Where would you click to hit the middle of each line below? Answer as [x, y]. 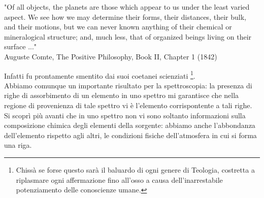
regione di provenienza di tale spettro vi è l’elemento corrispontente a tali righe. [128, 105]
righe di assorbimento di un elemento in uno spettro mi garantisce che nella [122, 95]
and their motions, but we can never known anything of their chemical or [118, 27]
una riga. [18, 145]
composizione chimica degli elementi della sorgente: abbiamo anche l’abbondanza [130, 125]
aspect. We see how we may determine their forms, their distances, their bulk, [125, 16]
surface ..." [21, 46]
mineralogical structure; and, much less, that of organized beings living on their [128, 36]
